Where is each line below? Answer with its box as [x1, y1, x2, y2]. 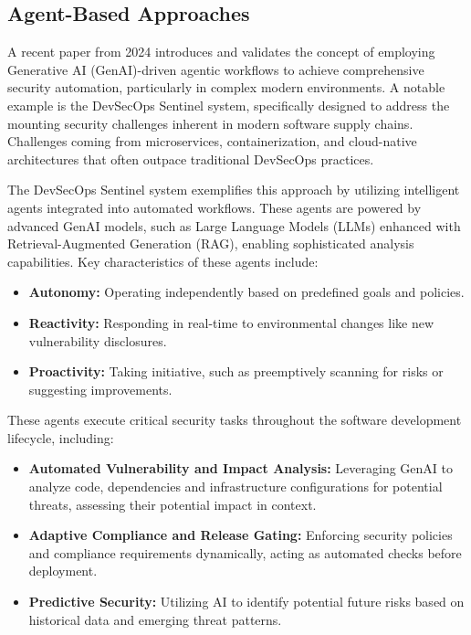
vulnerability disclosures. [28, 331, 167, 350]
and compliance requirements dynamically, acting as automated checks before [28, 543, 462, 562]
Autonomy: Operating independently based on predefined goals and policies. [28, 282, 465, 302]
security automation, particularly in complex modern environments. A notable [7, 78, 445, 97]
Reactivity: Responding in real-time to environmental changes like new [28, 312, 434, 332]
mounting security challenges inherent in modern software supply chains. [7, 113, 413, 132]
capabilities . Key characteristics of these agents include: [7, 251, 319, 270]
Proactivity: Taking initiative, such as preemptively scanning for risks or [28, 362, 444, 381]
